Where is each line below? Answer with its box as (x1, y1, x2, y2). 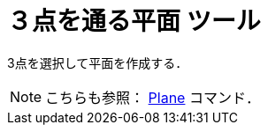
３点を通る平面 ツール (7, 6, 261, 36)
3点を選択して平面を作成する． (7, 55, 188, 70)
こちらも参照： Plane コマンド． (45, 88, 260, 106)
